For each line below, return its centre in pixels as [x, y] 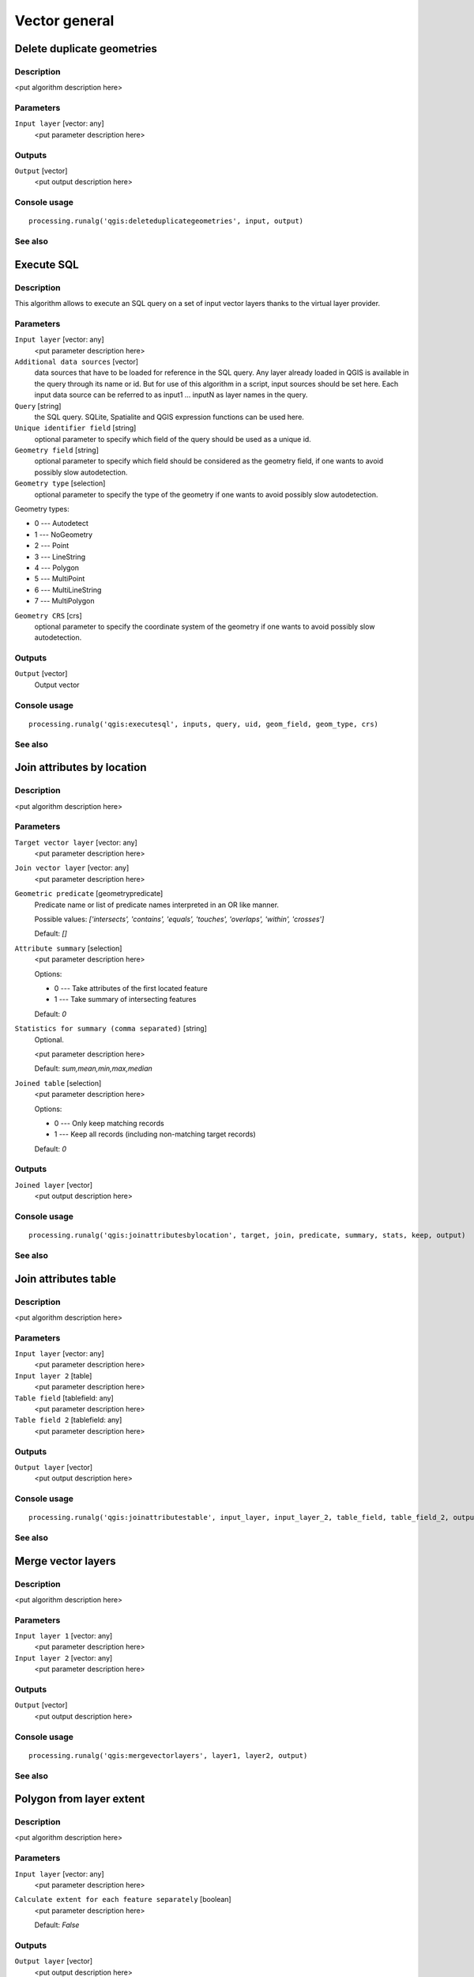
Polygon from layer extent [80, 1799]
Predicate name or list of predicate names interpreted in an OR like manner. [157, 905]
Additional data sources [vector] [76, 361]
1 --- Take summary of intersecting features [125, 1000]
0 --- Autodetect [61, 524]
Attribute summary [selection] [68, 948]
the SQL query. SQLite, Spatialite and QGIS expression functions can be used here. [169, 417]
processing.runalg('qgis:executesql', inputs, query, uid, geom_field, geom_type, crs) [204, 724]
